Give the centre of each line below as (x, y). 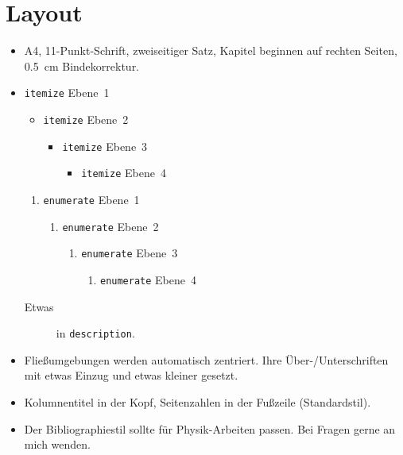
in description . (95, 333)
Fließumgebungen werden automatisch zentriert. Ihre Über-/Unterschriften (206, 359)
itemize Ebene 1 (67, 93)
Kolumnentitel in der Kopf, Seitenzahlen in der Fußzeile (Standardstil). (198, 402)
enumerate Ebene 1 (91, 199)
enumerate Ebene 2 (110, 226)
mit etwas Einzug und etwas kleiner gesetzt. (131, 375)
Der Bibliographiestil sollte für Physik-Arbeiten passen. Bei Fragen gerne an (210, 428)
